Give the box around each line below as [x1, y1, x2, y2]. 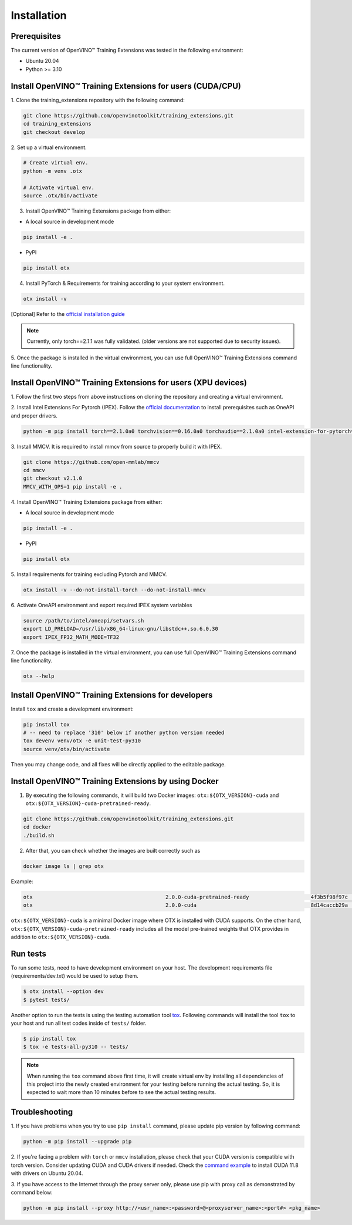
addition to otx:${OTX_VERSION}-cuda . [11, 933, 111, 940]
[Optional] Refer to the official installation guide [11, 311, 126, 318]
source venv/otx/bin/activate [23, 746, 110, 752]
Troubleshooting [11, 1107, 73, 1117]
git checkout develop [23, 129, 86, 135]
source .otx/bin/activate [23, 193, 98, 199]
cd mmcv [23, 467, 45, 473]
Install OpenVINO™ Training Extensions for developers [11, 690, 213, 700]
